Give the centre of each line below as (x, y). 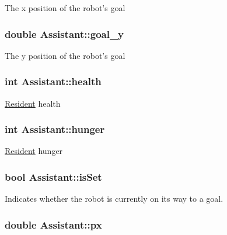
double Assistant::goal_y (64, 34)
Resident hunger (34, 151)
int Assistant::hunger (55, 129)
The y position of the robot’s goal (65, 55)
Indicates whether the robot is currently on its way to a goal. (114, 199)
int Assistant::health (53, 81)
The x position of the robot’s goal (65, 8)
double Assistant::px (53, 224)
